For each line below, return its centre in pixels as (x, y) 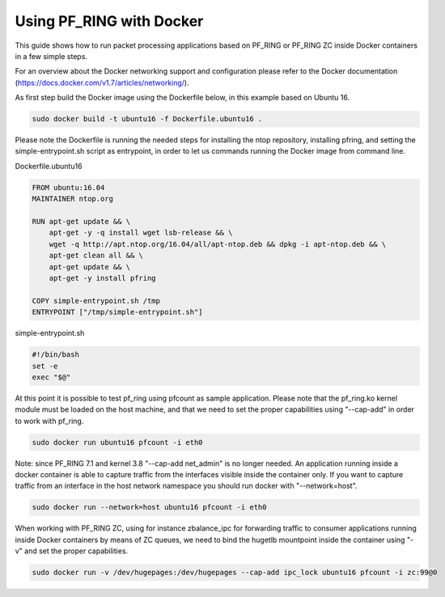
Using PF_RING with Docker (109, 21)
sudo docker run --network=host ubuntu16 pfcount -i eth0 (149, 507)
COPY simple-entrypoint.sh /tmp (96, 301)
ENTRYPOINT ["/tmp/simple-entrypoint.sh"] (117, 312)
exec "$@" (51, 377)
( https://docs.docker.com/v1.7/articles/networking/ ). (102, 83)
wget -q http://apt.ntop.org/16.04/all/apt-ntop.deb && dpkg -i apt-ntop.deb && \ (218, 244)
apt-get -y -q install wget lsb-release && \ (141, 233)
